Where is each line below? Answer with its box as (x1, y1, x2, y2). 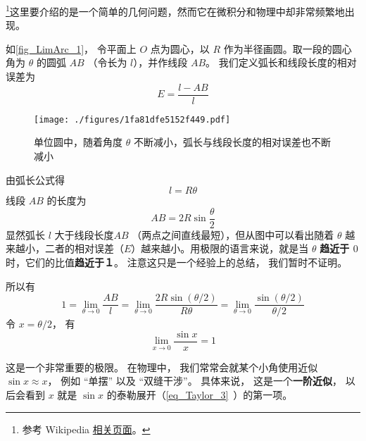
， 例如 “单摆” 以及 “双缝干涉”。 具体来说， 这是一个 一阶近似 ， (47, 373, 342, 388)
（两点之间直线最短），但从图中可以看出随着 (132, 227, 334, 242)
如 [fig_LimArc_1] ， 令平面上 (6, 41, 137, 56)
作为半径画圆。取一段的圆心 (223, 41, 352, 56)
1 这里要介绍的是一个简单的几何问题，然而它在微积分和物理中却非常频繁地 (6, 2, 345, 18)
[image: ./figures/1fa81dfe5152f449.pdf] (34, 114, 231, 125)
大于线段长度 (54, 227, 114, 242)
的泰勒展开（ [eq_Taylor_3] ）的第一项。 (106, 387, 293, 402)
